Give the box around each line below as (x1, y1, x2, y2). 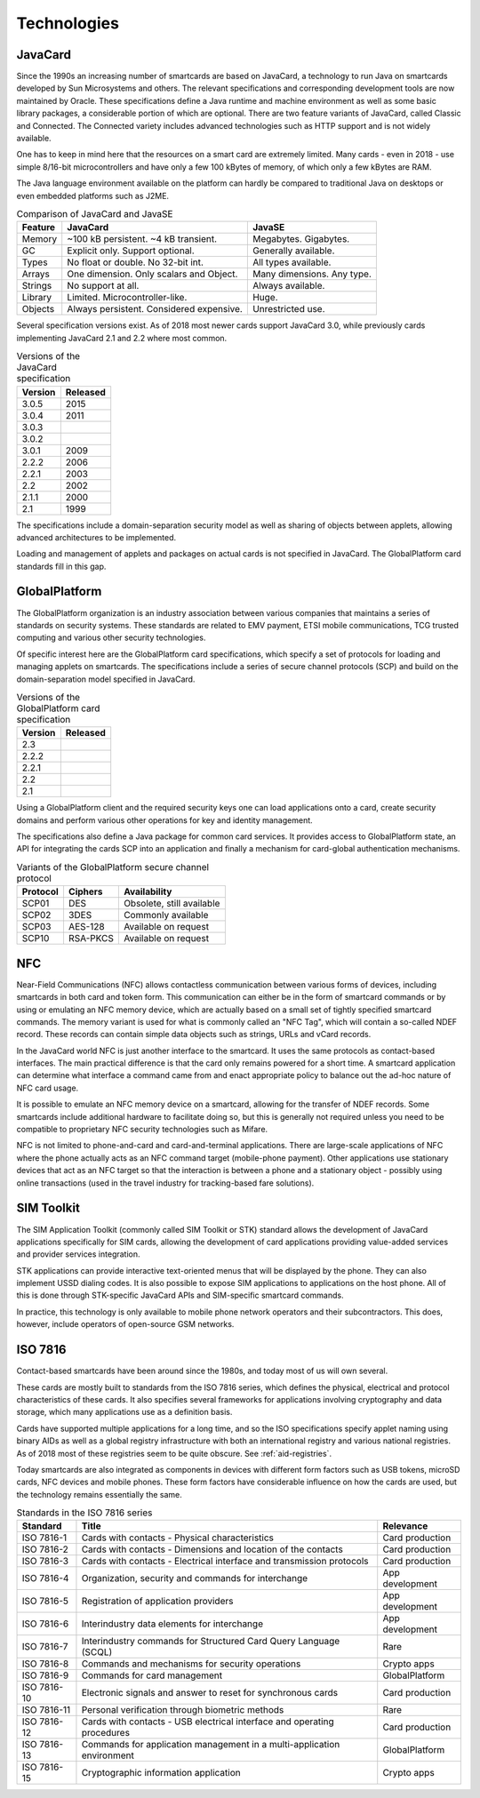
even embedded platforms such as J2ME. (16, 190, 169, 201)
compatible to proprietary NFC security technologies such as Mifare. (16, 1124, 268, 1135)
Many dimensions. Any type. (252, 268, 372, 280)
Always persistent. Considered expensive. (67, 303, 244, 316)
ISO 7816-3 (21, 1555, 69, 1568)
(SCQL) (81, 1646, 113, 1658)
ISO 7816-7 (21, 1641, 68, 1653)
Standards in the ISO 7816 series (16, 1506, 153, 1519)
